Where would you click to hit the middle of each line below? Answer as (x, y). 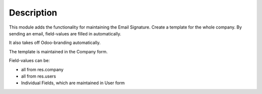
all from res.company (42, 69)
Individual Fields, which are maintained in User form (73, 83)
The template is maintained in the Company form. (58, 51)
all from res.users (39, 76)
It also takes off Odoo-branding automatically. (55, 43)
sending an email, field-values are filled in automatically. (65, 33)
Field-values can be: (30, 61)
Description (33, 13)
